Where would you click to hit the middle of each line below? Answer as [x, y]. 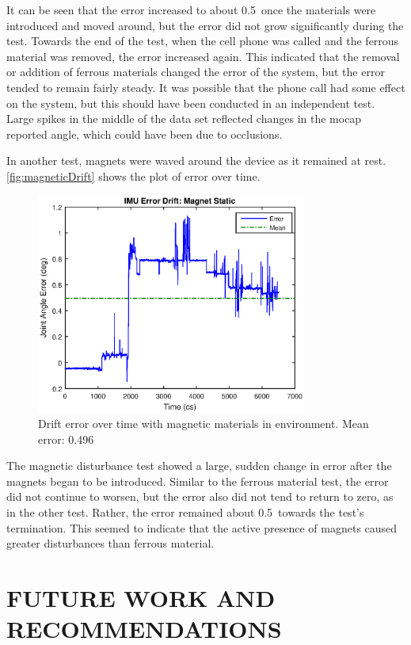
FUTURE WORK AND [141, 598]
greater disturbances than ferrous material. [110, 543]
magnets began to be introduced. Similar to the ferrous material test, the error [198, 481]
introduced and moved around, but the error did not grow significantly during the [205, 25]
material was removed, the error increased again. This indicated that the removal [203, 56]
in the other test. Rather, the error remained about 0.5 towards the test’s [185, 512]
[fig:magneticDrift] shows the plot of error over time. [133, 176]
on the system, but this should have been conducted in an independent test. [191, 103]
